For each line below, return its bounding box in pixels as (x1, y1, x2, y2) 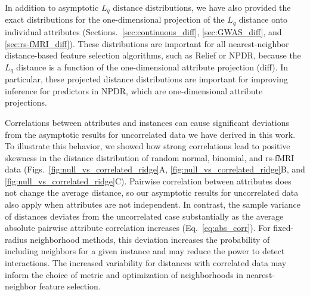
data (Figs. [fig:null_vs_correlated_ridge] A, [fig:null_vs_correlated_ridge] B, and (5, 163, 305, 175)
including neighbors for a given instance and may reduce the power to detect (5, 245, 285, 257)
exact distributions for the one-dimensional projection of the (5, 13, 225, 26)
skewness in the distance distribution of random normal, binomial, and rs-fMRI (5, 151, 294, 164)
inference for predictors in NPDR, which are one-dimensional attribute (5, 84, 263, 97)
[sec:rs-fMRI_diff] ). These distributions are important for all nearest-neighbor (5, 37, 289, 50)
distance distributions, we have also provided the (113, 1, 291, 13)
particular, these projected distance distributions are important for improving (5, 73, 288, 85)
